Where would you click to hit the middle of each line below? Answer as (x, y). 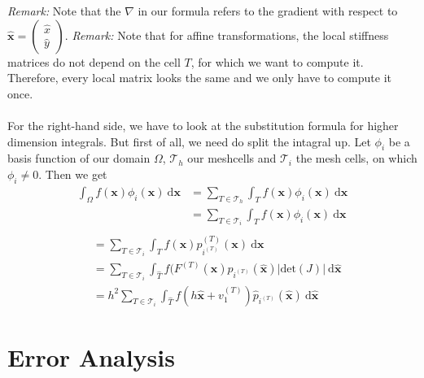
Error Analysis (91, 356)
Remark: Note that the (64, 11)
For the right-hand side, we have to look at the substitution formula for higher (203, 125)
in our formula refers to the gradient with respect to (268, 11)
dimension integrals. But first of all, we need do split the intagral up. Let (189, 141)
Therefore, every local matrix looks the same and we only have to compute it (199, 78)
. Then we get (73, 174)
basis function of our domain (79, 158)
